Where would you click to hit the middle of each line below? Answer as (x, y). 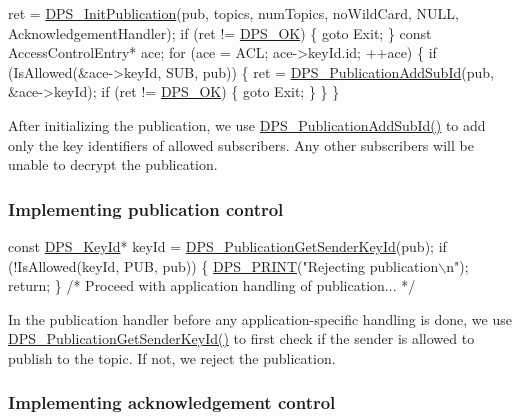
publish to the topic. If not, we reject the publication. (172, 357)
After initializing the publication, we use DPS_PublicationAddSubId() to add (247, 124)
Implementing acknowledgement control (172, 402)
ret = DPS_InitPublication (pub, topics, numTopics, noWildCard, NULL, (233, 13)
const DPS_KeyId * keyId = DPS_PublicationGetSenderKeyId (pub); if (227, 245)
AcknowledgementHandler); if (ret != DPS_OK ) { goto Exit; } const (220, 32)
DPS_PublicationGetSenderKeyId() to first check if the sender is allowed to (241, 338)
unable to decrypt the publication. (113, 164)
